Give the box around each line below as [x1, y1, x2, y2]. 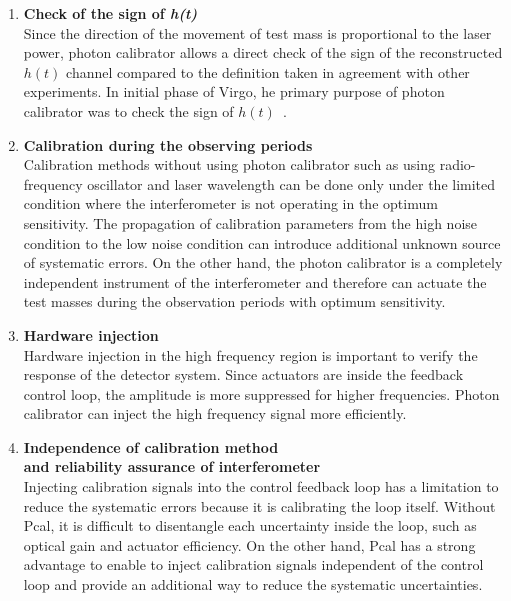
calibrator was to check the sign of [23, 100, 234, 121]
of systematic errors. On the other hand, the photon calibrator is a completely [23, 252, 503, 273]
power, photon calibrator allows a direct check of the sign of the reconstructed [23, 42, 503, 63]
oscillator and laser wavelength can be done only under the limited [87, 173, 496, 194]
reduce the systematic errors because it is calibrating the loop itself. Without [23, 495, 496, 516]
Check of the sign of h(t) [23, 3, 198, 23]
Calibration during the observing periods [23, 134, 313, 155]
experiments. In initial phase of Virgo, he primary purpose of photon [23, 81, 445, 102]
